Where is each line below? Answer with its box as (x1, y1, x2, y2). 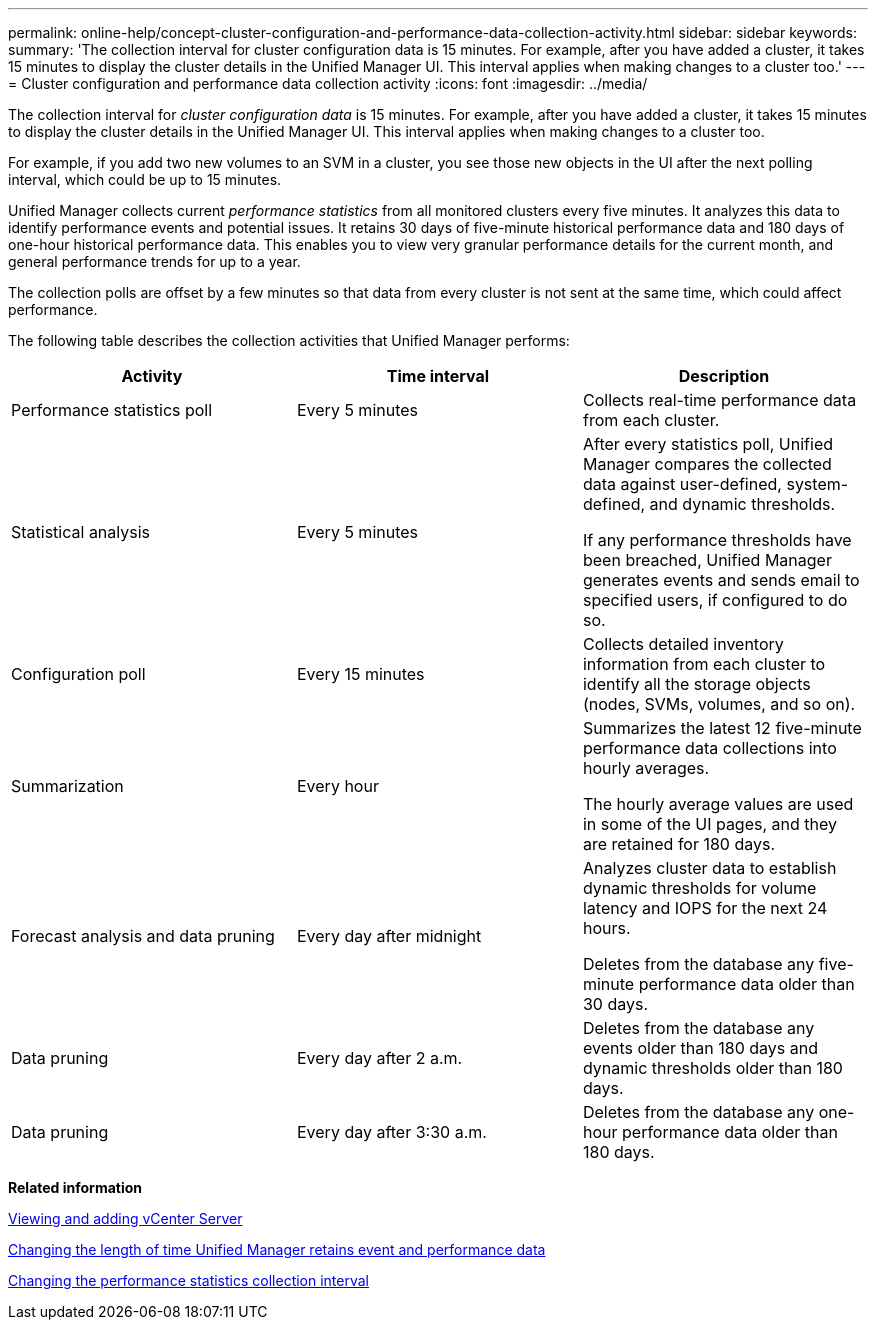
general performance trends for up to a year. (8, 253, 301, 270)
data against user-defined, (582, 474, 782, 494)
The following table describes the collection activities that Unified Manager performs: (8, 332, 570, 349)
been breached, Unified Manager (582, 550, 832, 570)
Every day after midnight (296, 926, 482, 946)
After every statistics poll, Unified (582, 434, 833, 454)
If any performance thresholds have (582, 530, 852, 550)
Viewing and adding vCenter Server (8, 1210, 243, 1227)
